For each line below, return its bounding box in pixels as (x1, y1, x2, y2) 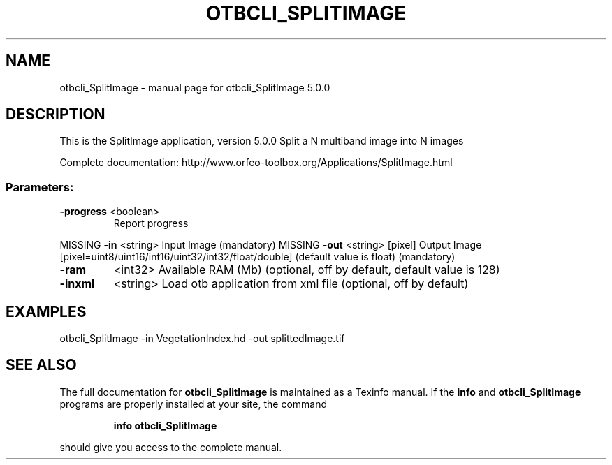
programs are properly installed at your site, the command (59, 397, 328, 410)
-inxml (59, 276, 95, 291)
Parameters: (6, 179, 74, 194)
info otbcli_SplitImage (113, 419, 217, 431)
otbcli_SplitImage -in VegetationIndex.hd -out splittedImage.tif (59, 332, 345, 345)
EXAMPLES (6, 302, 87, 320)
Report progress (113, 217, 189, 230)
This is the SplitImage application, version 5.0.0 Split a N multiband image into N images (59, 135, 464, 147)
